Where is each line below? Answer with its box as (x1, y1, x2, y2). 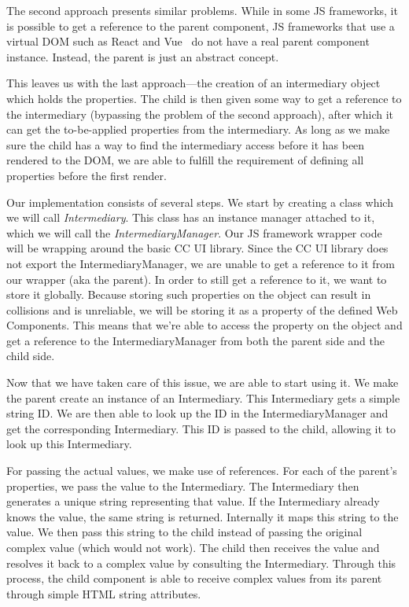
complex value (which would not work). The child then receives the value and (6, 539, 380, 555)
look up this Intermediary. (6, 436, 132, 452)
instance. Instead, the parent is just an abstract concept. (6, 48, 279, 64)
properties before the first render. (6, 167, 167, 183)
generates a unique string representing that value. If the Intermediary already (6, 493, 380, 510)
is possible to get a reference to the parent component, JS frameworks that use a (6, 17, 395, 34)
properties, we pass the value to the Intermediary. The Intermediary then (6, 477, 359, 494)
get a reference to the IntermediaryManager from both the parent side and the (6, 332, 385, 348)
